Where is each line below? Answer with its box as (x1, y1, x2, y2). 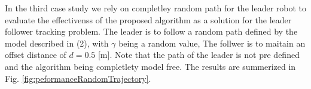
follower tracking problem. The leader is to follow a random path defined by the (5, 25, 298, 38)
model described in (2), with (5, 36, 109, 49)
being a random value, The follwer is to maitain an (118, 36, 306, 49)
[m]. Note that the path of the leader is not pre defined (97, 48, 300, 61)
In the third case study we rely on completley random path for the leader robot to (5, 2, 306, 14)
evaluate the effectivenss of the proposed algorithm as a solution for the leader (5, 13, 292, 26)
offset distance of (5, 48, 66, 61)
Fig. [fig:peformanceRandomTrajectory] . (5, 72, 151, 84)
